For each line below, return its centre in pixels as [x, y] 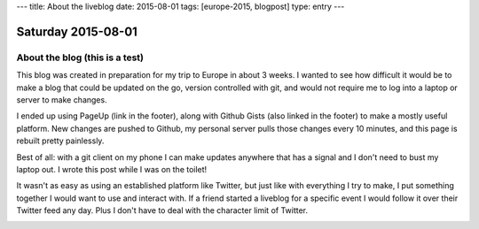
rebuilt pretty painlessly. [60, 141]
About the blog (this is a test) [80, 57]
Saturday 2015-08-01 [77, 31]
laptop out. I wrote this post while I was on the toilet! [112, 169]
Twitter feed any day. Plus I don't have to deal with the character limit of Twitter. [162, 210]
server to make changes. [62, 99]
